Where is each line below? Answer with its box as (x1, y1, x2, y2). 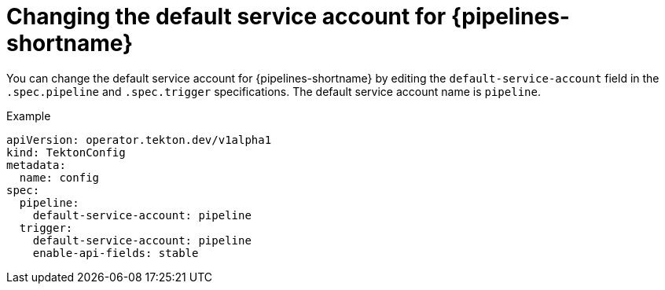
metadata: (6, 158, 66, 171)
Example (6, 108, 51, 123)
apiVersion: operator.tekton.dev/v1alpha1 (6, 133, 272, 146)
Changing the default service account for (6, 3, 446, 30)
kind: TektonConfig (6, 145, 126, 159)
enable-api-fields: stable (32, 246, 199, 259)
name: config (19, 171, 100, 184)
